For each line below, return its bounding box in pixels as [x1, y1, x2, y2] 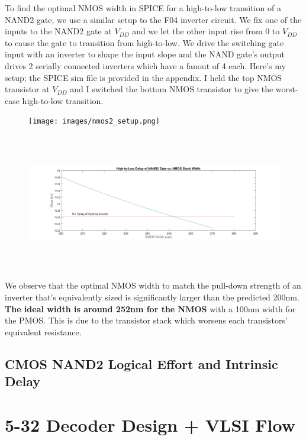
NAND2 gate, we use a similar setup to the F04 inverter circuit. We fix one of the [5, 13, 302, 25]
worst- [275, 83, 298, 95]
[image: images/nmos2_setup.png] [28, 117, 160, 126]
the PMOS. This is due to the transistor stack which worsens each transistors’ [5, 314, 288, 326]
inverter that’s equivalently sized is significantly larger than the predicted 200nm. [5, 290, 299, 303]
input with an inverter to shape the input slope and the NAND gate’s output [5, 48, 285, 60]
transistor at [5, 83, 50, 95]
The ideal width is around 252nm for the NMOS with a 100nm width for [5, 302, 296, 315]
